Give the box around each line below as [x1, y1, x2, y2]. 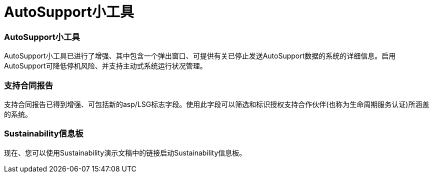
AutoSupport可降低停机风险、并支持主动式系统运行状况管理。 [4, 61, 207, 70]
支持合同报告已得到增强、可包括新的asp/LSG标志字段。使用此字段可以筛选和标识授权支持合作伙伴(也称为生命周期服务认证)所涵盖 [4, 99, 429, 108]
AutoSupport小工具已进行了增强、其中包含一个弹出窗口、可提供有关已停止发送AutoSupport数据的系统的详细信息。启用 [4, 51, 396, 60]
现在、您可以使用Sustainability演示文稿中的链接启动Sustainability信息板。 [4, 148, 246, 157]
